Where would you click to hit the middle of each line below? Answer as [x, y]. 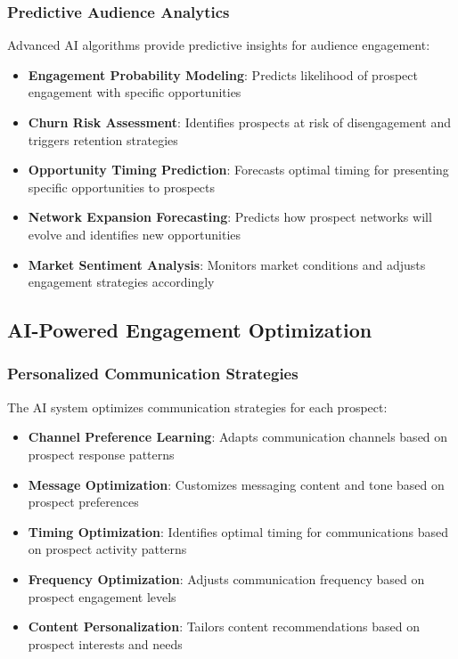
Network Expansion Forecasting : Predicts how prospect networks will [230, 217]
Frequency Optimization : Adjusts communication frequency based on [226, 578]
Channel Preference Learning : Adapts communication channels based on [238, 437]
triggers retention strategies [103, 139]
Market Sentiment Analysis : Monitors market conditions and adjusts [227, 264]
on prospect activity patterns [107, 549]
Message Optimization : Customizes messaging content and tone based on [236, 484]
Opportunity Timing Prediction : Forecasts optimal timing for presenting [238, 170]
